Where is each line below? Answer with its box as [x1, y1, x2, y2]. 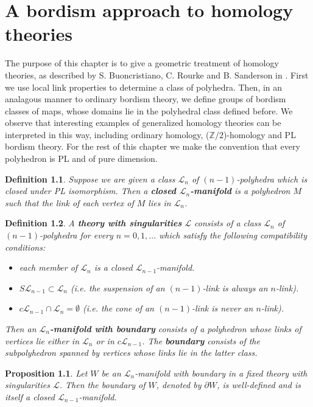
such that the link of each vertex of [5, 196, 134, 209]
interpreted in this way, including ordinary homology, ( [5, 128, 209, 141]
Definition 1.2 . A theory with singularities [5, 217, 182, 229]
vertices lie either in [5, 334, 80, 347]
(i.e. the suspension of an [70, 281, 165, 294]
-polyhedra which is [236, 172, 308, 185]
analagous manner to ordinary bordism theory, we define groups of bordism [5, 92, 286, 105]
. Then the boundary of [59, 378, 146, 391]
